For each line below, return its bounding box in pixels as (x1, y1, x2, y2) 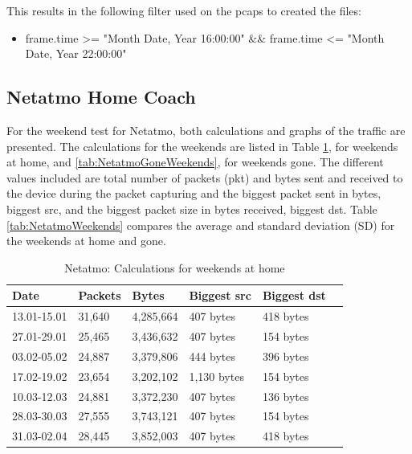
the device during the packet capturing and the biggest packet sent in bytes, (6, 185, 381, 202)
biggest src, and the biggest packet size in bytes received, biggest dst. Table (6, 200, 377, 217)
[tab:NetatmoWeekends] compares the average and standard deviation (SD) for (6, 216, 395, 233)
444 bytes (189, 347, 236, 364)
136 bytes (262, 387, 309, 404)
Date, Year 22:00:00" (25, 45, 127, 62)
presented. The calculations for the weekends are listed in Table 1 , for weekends (6, 137, 398, 154)
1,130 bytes (189, 367, 244, 384)
